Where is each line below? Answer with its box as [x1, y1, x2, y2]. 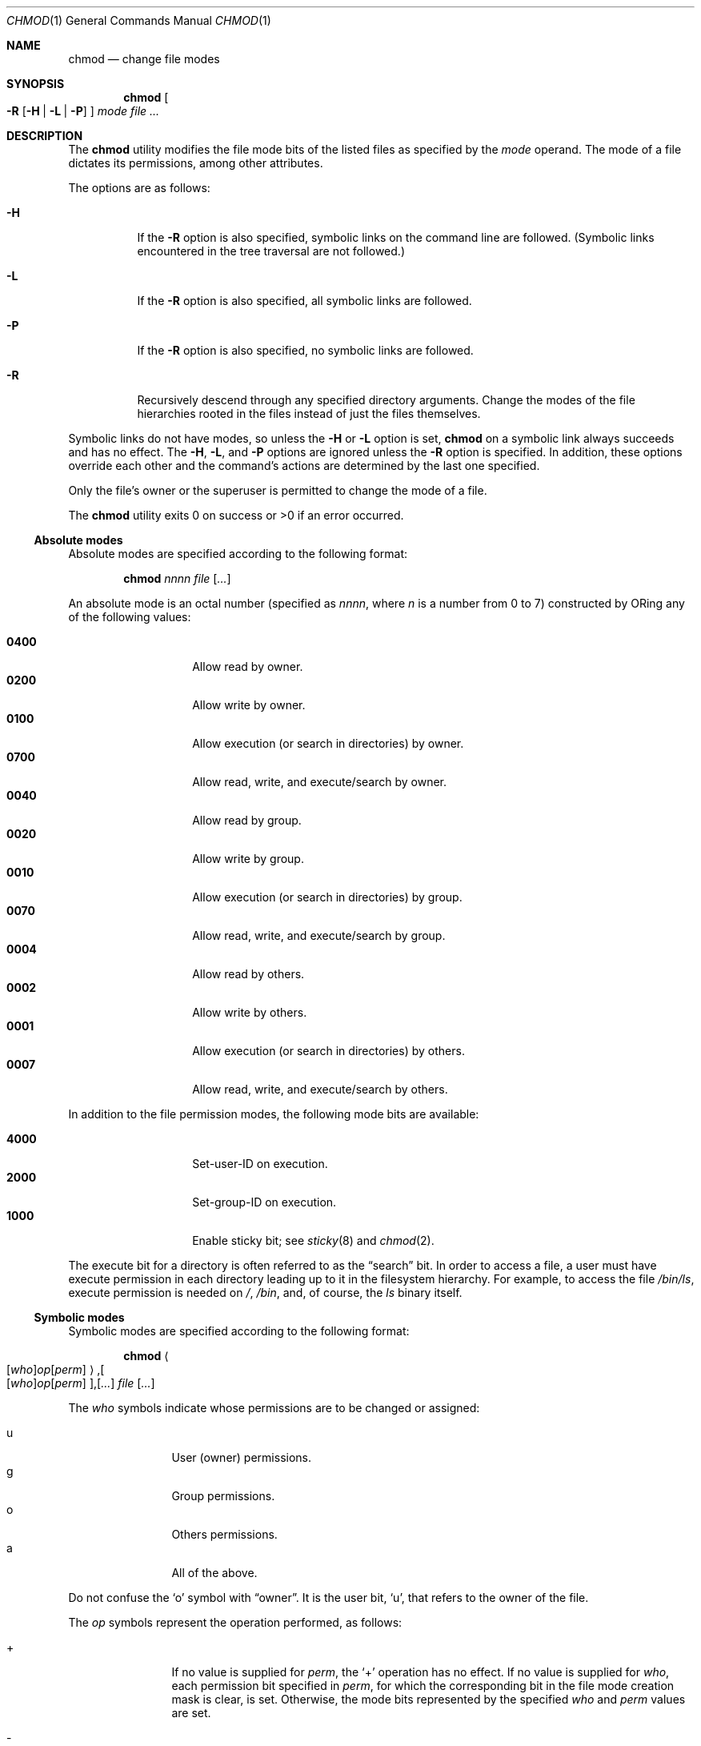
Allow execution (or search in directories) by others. [192, 1044, 465, 1058]
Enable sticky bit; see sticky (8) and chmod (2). [192, 1234, 435, 1247]
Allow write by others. [192, 1005, 307, 1019]
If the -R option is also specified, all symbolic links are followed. [137, 294, 472, 307]
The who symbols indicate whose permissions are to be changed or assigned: [68, 1401, 480, 1415]
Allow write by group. [192, 852, 304, 865]
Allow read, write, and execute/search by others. [192, 1082, 448, 1096]
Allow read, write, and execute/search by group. [192, 929, 446, 942]
